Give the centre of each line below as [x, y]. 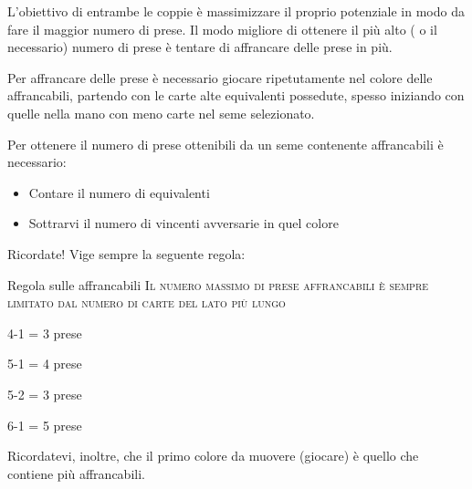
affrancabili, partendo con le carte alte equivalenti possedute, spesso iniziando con [236, 95]
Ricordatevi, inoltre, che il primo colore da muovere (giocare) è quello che [213, 456]
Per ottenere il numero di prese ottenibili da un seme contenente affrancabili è [226, 144]
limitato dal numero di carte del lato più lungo [147, 302]
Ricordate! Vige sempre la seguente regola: [126, 253]
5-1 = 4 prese [45, 364]
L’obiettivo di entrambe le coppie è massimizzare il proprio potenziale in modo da [236, 11]
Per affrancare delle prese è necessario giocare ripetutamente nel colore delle [220, 77]
